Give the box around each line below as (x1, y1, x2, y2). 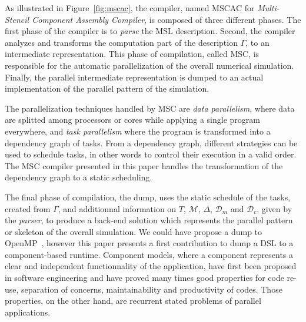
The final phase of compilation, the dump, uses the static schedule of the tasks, (5, 190, 291, 203)
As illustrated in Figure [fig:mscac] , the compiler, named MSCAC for (5, 2, 255, 14)
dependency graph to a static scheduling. (5, 171, 152, 183)
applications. (5, 306, 51, 318)
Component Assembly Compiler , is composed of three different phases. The (32, 13, 301, 25)
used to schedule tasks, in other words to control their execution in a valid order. (5, 148, 297, 160)
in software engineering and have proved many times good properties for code (5, 271, 284, 284)
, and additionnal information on (58, 202, 177, 214)
